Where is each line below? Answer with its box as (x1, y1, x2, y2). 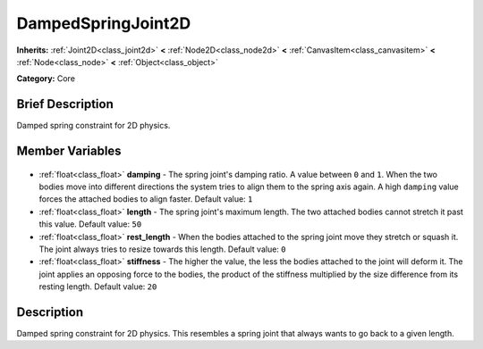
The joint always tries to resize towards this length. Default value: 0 (38, 244, 286, 254)
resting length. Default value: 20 (38, 281, 157, 292)
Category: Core (16, 73, 76, 84)
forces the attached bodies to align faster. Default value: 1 (38, 194, 253, 204)
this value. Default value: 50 (38, 219, 142, 229)
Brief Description (16, 96, 114, 112)
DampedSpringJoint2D (16, 13, 191, 33)
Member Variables (16, 144, 122, 159)
